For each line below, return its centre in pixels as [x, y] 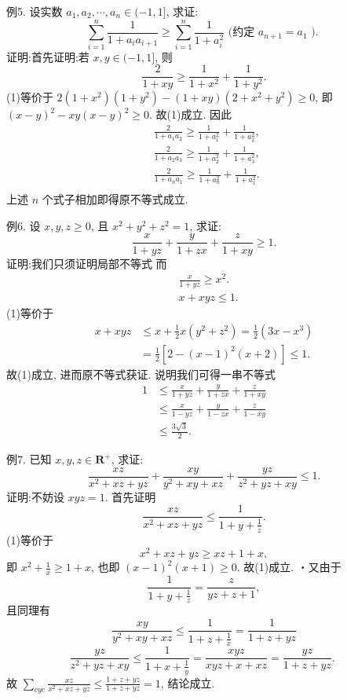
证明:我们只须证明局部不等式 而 [87, 263]
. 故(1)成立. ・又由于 [289, 567]
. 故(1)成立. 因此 [191, 114]
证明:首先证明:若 [48, 56]
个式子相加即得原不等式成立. [115, 199]
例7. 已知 [29, 459]
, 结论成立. [188, 682]
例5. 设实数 [35, 11]
